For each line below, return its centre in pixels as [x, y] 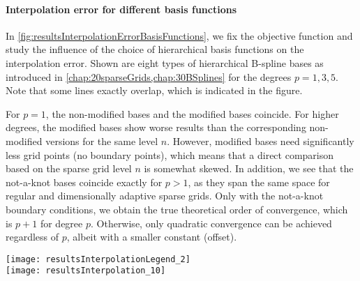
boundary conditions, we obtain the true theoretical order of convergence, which [177, 209]
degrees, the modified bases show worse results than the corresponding [156, 127]
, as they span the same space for [259, 182]
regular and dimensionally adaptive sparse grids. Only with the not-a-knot [165, 196]
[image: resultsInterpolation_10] [86, 271]
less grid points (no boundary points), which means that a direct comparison [170, 154]
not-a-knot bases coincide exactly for [84, 182]
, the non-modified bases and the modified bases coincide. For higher [192, 113]
